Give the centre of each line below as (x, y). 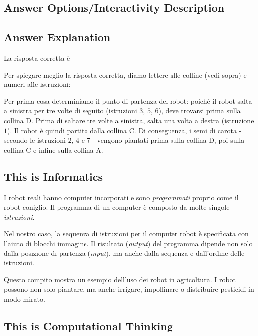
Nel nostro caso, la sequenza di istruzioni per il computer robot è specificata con (126, 233)
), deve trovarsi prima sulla (199, 111)
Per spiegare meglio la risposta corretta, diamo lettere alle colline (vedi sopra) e (125, 74)
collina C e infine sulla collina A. (54, 149)
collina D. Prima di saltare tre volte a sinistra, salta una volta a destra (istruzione (129, 120)
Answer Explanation (57, 37)
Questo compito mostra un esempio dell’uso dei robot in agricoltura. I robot (120, 279)
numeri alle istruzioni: (37, 84)
